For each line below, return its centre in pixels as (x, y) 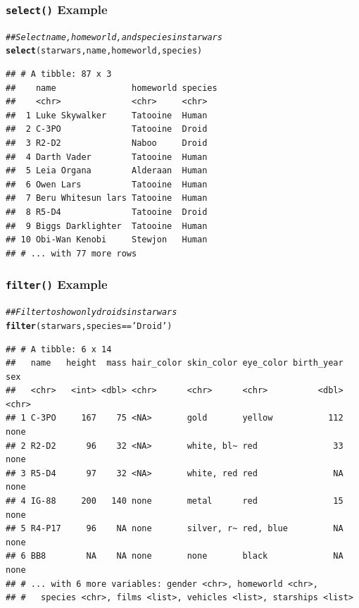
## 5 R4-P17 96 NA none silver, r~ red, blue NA (175, 529)
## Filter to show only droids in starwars (92, 312)
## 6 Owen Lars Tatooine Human (107, 184)
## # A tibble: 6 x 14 (59, 349)
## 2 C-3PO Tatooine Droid (107, 129)
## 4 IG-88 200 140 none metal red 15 (175, 501)
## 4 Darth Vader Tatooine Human (107, 157)
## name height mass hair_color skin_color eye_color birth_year (175, 363)
